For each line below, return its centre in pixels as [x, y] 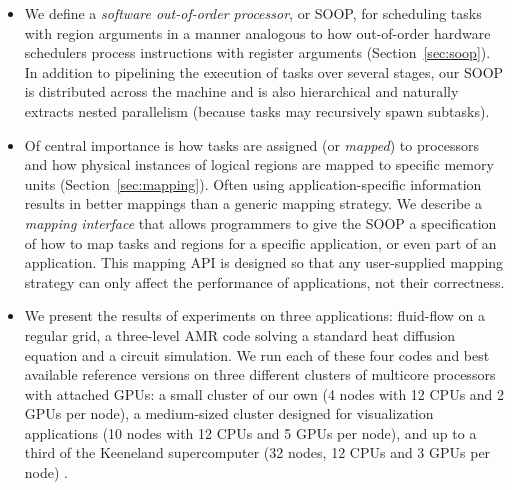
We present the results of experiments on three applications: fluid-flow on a [255, 315]
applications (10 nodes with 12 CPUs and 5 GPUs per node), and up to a [250, 432]
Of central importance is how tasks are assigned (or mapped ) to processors [252, 144]
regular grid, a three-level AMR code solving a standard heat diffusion [240, 334]
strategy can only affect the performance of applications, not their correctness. [264, 281]
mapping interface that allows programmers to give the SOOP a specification [260, 222]
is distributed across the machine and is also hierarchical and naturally [241, 91]
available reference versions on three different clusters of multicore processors [260, 374]
